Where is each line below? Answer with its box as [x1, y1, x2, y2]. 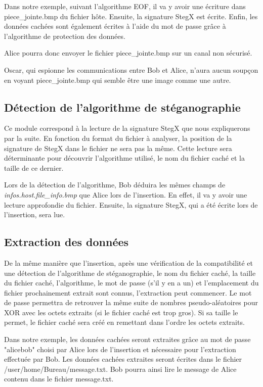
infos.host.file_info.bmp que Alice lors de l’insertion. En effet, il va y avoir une [4, 189, 247, 200]
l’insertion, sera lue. [4, 209, 65, 220]
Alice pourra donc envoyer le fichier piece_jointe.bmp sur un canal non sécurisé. [4, 47, 252, 58]
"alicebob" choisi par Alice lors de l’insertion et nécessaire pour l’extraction [4, 344, 236, 354]
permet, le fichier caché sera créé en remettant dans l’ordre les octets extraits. [4, 317, 245, 327]
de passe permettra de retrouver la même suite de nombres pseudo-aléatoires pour [4, 297, 258, 308]
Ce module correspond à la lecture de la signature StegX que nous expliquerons [4, 123, 250, 133]
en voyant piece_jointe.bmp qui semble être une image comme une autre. [4, 74, 231, 85]
